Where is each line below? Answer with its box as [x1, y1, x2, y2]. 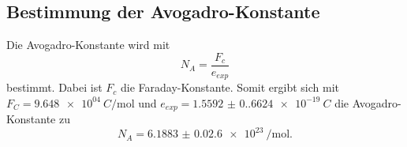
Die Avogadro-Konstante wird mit [6, 36, 170, 53]
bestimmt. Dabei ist [6, 79, 103, 96]
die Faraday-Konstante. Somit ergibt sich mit [121, 79, 339, 96]
